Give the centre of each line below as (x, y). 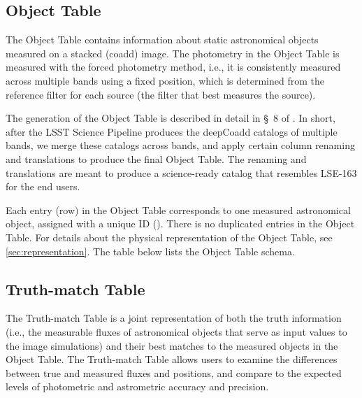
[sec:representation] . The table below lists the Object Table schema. (150, 251)
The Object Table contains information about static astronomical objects (162, 40)
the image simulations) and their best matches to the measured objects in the (172, 345)
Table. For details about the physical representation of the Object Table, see (169, 237)
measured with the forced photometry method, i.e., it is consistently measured (173, 67)
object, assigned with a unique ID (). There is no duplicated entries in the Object (180, 223)
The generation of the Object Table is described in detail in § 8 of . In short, (171, 118)
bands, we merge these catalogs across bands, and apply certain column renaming (180, 145)
